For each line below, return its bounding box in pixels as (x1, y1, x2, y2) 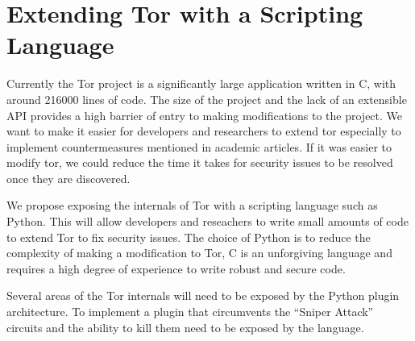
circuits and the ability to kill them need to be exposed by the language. (6, 318, 364, 335)
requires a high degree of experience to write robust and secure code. (6, 260, 346, 277)
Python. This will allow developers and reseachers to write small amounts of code (6, 213, 409, 230)
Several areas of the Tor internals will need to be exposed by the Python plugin (6, 287, 400, 304)
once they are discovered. (6, 169, 131, 186)
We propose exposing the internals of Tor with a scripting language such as (6, 197, 378, 214)
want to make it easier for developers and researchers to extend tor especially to (6, 123, 401, 139)
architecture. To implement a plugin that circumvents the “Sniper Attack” (6, 303, 374, 320)
